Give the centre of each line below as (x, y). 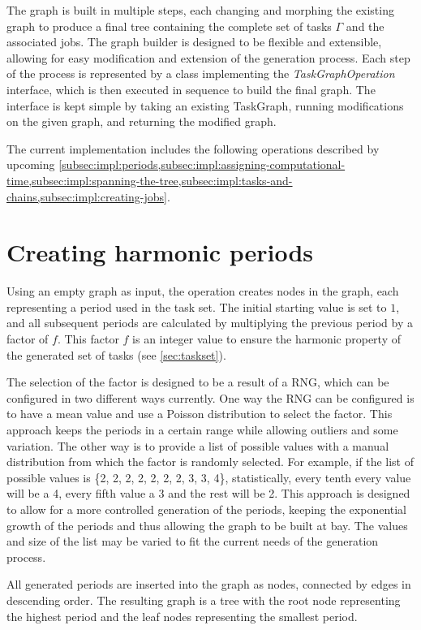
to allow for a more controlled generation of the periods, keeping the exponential (207, 509)
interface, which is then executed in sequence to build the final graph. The (191, 89)
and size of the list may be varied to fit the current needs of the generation (193, 541)
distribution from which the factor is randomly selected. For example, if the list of (210, 462)
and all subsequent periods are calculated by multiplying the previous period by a (210, 323)
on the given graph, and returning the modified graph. (142, 121)
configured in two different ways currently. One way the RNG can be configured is (210, 397)
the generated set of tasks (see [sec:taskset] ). (116, 354)
